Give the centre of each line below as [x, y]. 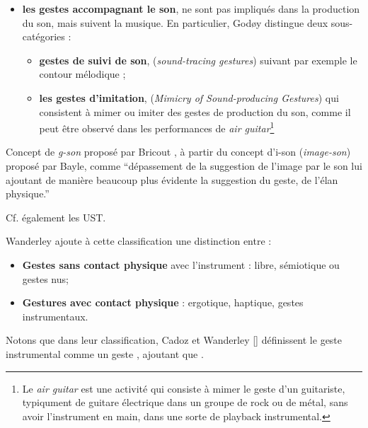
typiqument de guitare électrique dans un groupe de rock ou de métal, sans [185, 402]
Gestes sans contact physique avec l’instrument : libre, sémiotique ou [181, 264]
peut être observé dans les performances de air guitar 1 [157, 127]
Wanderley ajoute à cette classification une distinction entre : [139, 241]
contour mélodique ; [82, 74]
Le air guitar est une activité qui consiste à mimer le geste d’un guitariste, [184, 388]
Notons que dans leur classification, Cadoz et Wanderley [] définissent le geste [174, 340]
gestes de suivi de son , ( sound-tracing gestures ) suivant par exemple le [198, 60]
